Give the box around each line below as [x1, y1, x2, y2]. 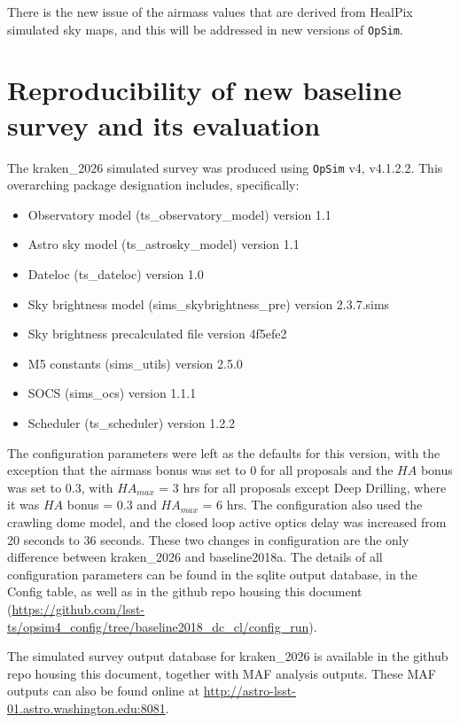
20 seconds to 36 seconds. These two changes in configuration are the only [7, 530, 409, 548]
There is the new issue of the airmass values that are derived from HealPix [7, 3, 413, 20]
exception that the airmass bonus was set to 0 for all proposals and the [7, 461, 394, 479]
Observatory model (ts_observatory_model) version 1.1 [27, 205, 331, 223]
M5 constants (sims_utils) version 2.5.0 [27, 354, 243, 372]
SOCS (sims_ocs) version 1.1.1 [27, 384, 197, 402]
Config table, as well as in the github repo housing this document [7, 582, 363, 601]
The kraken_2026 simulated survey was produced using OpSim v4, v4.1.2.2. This [7, 158, 443, 176]
